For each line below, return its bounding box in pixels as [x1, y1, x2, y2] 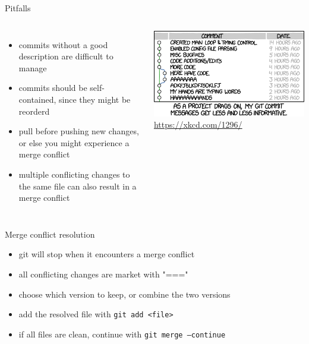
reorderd [18, 105, 50, 117]
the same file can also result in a [18, 179, 137, 192]
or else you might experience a [18, 136, 130, 149]
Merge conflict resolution [5, 228, 95, 240]
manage [18, 61, 47, 74]
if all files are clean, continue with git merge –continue [18, 327, 226, 340]
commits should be [18, 81, 87, 94]
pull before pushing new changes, [18, 125, 139, 137]
